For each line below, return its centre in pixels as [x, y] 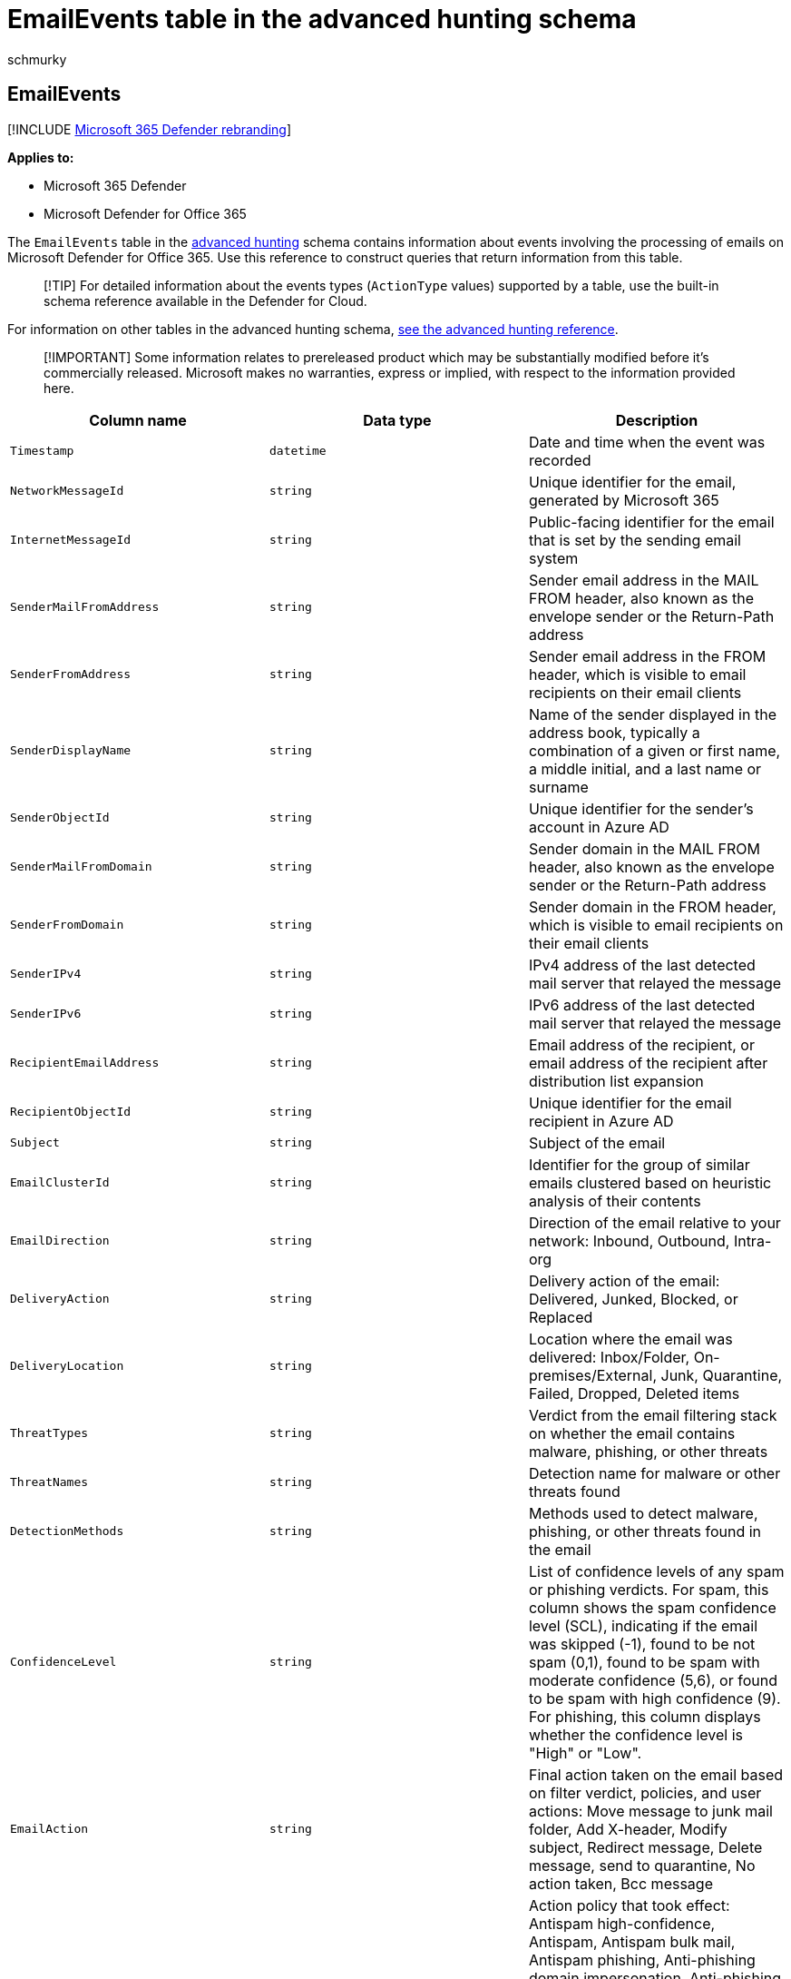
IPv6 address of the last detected [642, 1004]
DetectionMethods [67, 1531]
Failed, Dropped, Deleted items [634, 1393]
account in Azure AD [599, 827]
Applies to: [41, 157]
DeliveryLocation [67, 1366]
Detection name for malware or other [654, 1473]
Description [657, 420]
